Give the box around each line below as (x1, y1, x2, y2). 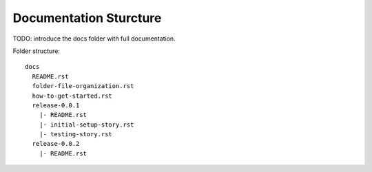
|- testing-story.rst (39, 131, 113, 138)
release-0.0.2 (32, 140, 80, 148)
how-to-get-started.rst (32, 92, 113, 100)
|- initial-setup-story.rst (39, 120, 134, 129)
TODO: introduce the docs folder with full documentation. (12, 34, 176, 43)
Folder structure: (12, 47, 61, 55)
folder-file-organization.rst (32, 83, 134, 90)
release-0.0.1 (32, 101, 80, 109)
